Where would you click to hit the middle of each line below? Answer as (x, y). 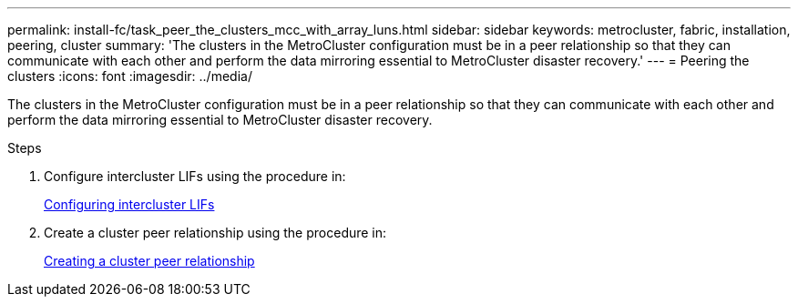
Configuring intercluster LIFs (129, 204)
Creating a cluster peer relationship (149, 261)
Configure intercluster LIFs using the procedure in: (195, 176)
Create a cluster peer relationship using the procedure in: (215, 233)
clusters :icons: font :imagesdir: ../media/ (130, 76)
